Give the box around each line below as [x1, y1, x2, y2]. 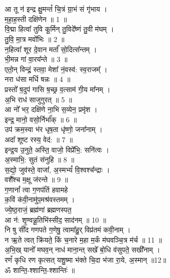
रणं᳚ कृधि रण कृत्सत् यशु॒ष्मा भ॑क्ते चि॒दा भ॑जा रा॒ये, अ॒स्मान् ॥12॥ [5, 254, 166, 265]
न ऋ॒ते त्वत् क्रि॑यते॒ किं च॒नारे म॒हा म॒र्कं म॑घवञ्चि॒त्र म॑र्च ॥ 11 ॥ [5, 234, 162, 245]
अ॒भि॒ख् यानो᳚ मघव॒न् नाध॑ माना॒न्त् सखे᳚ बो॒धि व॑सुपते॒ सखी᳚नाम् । [5, 244, 160, 255]
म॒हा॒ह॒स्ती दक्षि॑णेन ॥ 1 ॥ [5, 13, 67, 24]
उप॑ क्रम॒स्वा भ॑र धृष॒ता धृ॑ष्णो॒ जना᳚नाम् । [5, 124, 103, 135]
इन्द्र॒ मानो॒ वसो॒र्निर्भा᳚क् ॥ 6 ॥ [5, 114, 77, 124]
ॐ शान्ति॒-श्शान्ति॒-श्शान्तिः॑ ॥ [5, 264, 75, 275]
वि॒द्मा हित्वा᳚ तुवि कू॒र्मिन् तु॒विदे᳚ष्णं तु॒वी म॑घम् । [5, 24, 114, 34]
